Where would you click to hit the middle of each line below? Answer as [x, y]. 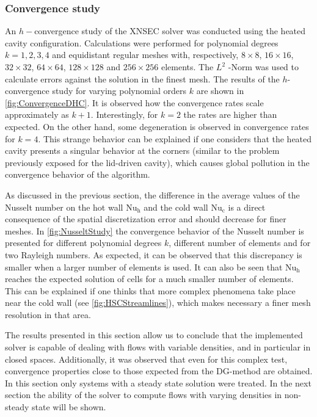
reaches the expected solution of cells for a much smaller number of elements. [149, 279]
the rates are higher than [230, 114]
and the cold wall [176, 207]
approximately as [37, 114]
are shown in [220, 91]
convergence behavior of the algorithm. [78, 174]
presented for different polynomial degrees [83, 243]
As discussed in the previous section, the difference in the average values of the [152, 194]
